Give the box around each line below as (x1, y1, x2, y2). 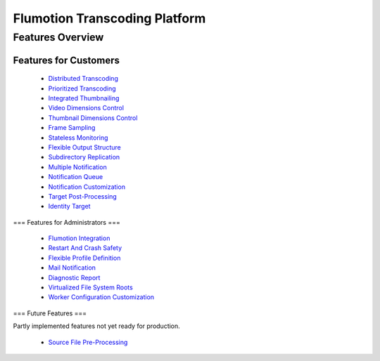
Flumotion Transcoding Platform (13, 11, 206, 26)
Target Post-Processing (48, 192, 118, 200)
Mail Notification (48, 263, 96, 272)
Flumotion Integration (48, 234, 110, 242)
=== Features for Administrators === (13, 218, 121, 226)
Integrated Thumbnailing (48, 94, 120, 102)
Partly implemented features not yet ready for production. (13, 322, 181, 330)
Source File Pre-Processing (48, 338, 128, 346)
